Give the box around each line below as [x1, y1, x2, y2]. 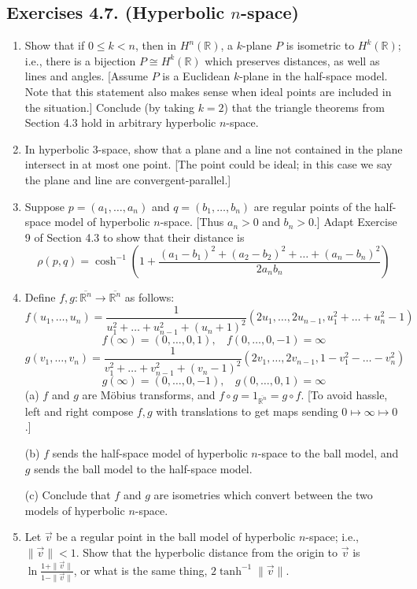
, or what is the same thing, [73, 561, 208, 578]
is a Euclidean [162, 68, 231, 84]
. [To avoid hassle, [301, 386, 388, 402]
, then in [135, 37, 177, 54]
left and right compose [24, 402, 134, 419]
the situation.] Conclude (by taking [24, 98, 194, 115]
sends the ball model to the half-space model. [34, 460, 253, 476]
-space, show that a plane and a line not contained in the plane [98, 140, 403, 157]
